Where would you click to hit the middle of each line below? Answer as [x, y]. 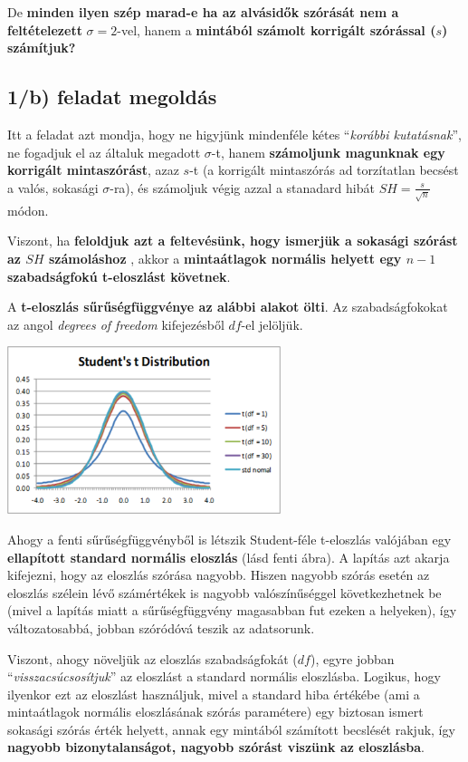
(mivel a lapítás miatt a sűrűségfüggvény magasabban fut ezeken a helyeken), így [232, 610]
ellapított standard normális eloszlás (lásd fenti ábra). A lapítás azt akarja [229, 557]
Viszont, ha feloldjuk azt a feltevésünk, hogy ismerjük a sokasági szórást [233, 241]
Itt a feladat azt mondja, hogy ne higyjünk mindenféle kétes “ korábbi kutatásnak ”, [234, 134]
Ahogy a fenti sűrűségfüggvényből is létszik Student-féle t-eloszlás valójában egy [229, 539]
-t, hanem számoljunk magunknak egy [328, 152]
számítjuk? [42, 48]
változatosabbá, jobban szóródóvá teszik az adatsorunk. [161, 627]
